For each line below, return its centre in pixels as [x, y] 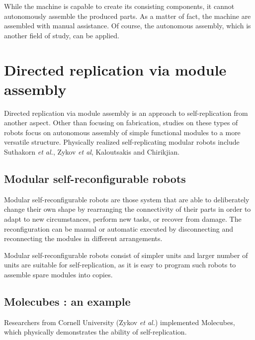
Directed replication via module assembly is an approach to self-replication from [126, 113]
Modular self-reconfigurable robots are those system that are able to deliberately [127, 199]
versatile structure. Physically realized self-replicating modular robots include [122, 142]
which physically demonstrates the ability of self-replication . [95, 332]
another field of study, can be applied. [62, 35]
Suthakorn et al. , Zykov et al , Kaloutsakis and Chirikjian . [92, 152]
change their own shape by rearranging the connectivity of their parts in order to [127, 209]
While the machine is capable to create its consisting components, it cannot [119, 6]
